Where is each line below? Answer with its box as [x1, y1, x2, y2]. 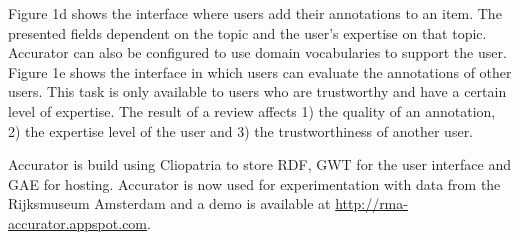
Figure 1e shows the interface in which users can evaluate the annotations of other [8, 61, 512, 82]
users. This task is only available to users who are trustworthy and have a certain [8, 81, 507, 102]
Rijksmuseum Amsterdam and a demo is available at [8, 193, 331, 214]
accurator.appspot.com [8, 212, 148, 233]
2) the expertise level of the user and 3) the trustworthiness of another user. [8, 120, 474, 141]
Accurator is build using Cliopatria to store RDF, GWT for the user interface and [8, 154, 511, 175]
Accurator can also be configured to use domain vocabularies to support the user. [8, 42, 507, 63]
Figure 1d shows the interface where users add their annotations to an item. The [8, 3, 502, 23]
